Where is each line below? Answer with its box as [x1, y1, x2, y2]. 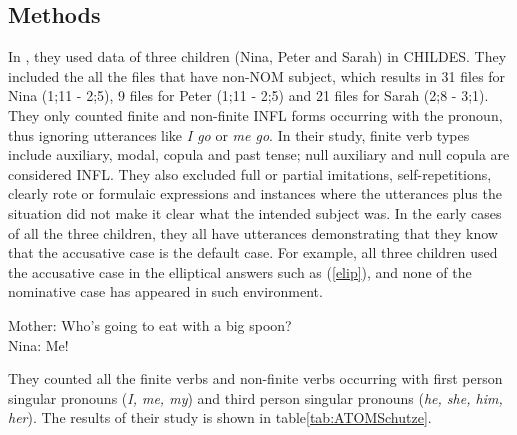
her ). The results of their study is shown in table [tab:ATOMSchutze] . [8, 407, 432, 428]
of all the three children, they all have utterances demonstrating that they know [8, 222, 498, 243]
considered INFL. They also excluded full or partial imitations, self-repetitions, [8, 163, 492, 184]
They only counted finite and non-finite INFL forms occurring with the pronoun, [8, 104, 503, 125]
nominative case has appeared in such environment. [8, 281, 323, 302]
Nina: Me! [8, 334, 69, 355]
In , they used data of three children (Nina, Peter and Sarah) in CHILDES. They [8, 46, 507, 67]
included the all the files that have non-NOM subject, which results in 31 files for [8, 65, 506, 86]
